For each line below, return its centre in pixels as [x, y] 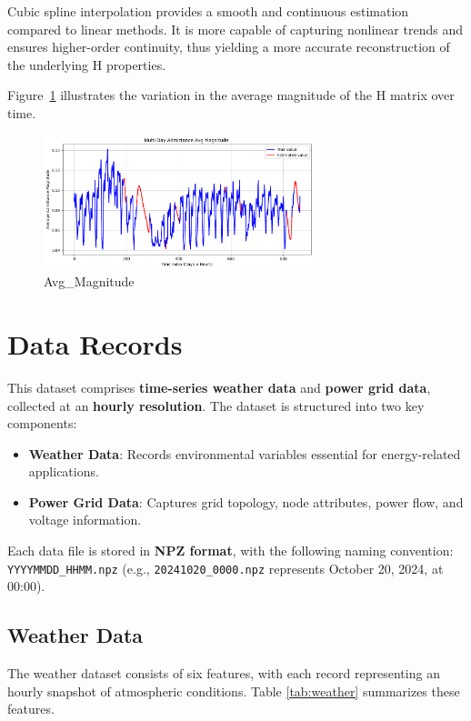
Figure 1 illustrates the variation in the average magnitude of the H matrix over [231, 95]
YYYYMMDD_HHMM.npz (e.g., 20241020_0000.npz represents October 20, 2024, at [225, 568]
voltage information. [85, 520]
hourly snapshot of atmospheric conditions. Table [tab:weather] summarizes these [234, 691]
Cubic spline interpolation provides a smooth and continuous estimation [208, 11]
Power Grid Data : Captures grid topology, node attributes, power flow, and [246, 501]
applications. [64, 471]
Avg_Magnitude [89, 281]
